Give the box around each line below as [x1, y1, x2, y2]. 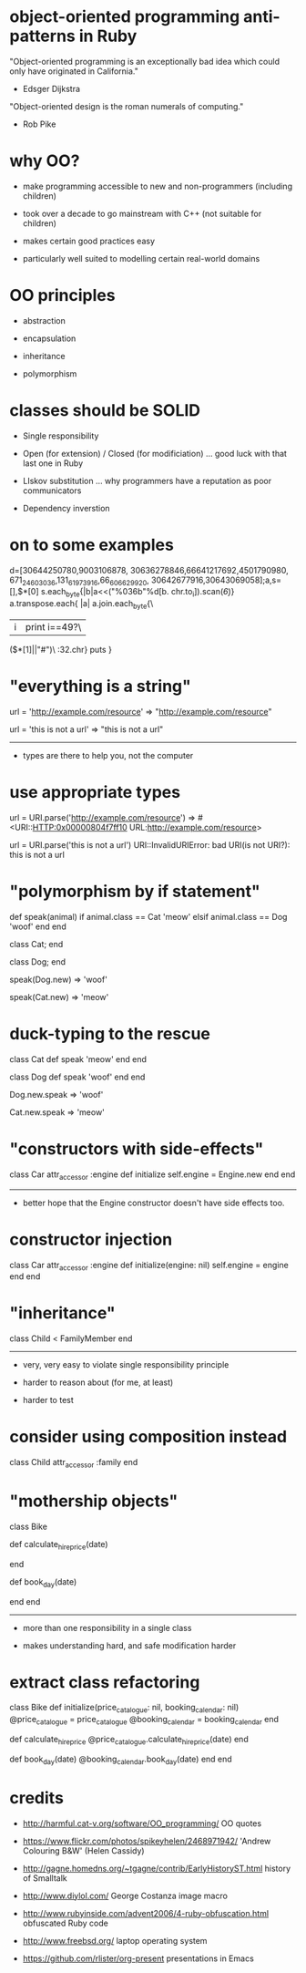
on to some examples [9, 534, 175, 555]
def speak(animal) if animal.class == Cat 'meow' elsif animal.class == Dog [9, 911, 288, 922]
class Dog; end [9, 956, 66, 967]
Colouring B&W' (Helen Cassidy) [22, 1844, 145, 1856]
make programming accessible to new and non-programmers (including [22, 181, 293, 191]
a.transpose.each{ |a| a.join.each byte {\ [9, 598, 154, 612]
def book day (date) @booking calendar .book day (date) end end [9, 1753, 232, 1766]
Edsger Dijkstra [22, 83, 80, 94]
